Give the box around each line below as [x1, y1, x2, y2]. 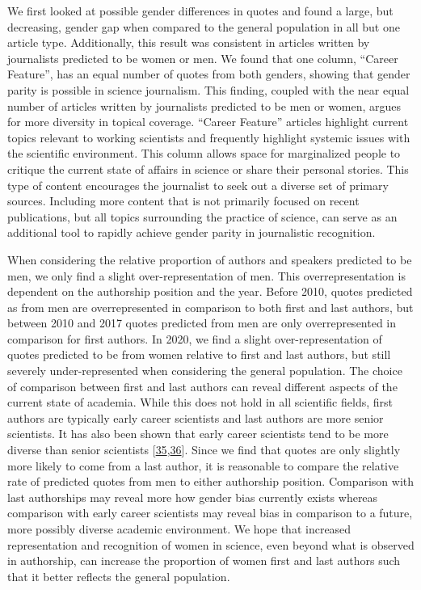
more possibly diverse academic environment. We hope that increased [7, 520, 352, 537]
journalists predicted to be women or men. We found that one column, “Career [7, 49, 398, 66]
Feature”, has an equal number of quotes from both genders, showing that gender [7, 65, 410, 82]
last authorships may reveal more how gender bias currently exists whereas [7, 488, 378, 505]
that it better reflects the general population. [7, 567, 230, 584]
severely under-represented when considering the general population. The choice [7, 362, 402, 379]
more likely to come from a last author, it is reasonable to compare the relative [7, 457, 399, 474]
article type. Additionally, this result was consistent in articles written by [7, 34, 370, 51]
